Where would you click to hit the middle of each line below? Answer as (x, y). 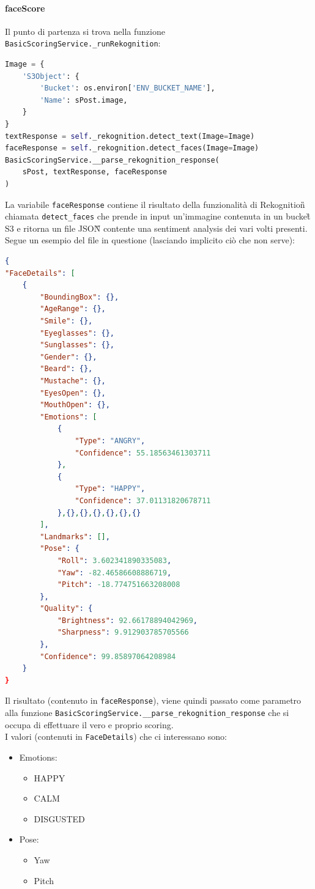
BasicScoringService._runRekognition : (83, 43)
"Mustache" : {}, (73, 381)
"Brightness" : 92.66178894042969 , (128, 620)
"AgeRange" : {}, (73, 309)
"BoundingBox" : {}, (80, 297)
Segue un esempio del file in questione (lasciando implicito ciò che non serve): (150, 240)
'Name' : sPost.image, (84, 100)
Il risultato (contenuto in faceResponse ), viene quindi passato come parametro (153, 700)
